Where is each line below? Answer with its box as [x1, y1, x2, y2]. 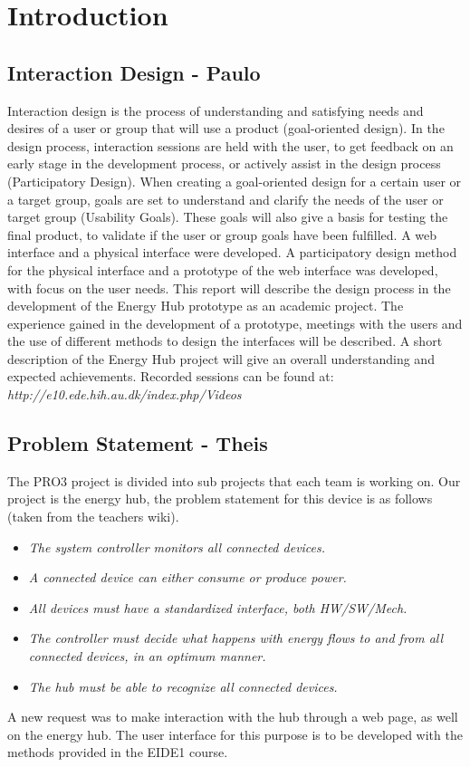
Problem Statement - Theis [7, 429, 268, 457]
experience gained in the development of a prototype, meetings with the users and [7, 313, 463, 332]
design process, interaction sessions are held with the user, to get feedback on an [7, 136, 454, 155]
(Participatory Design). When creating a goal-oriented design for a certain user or [7, 171, 462, 190]
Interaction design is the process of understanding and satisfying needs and [7, 101, 424, 120]
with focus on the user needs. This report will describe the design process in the [7, 278, 451, 297]
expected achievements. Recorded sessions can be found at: [7, 367, 334, 386]
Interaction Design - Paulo [7, 58, 261, 86]
